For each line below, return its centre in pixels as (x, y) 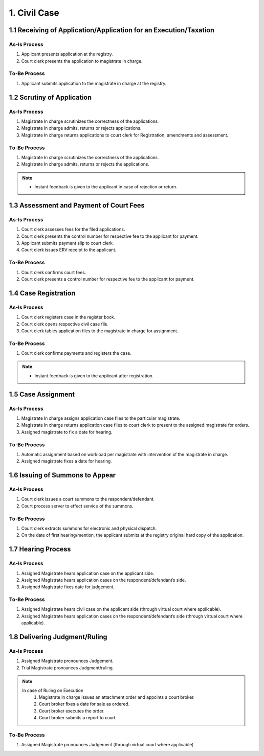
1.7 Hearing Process (40, 549)
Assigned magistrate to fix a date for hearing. (67, 432)
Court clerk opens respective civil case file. (65, 324)
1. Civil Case (34, 13)
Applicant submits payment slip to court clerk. (68, 243)
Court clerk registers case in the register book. (68, 317)
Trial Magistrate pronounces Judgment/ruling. (68, 667)
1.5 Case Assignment (42, 394)
